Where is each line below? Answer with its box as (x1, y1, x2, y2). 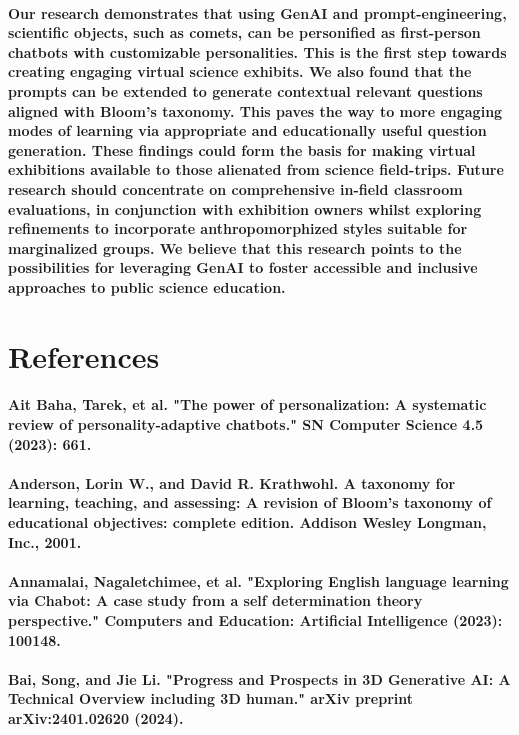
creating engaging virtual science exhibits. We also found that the (8, 61, 472, 82)
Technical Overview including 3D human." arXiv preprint (8, 688, 414, 709)
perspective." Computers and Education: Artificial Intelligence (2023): (8, 610, 503, 630)
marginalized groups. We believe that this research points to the (8, 237, 462, 258)
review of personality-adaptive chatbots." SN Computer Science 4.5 (8, 414, 484, 435)
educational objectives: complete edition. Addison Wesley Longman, (8, 512, 487, 533)
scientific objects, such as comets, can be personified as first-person (8, 22, 481, 43)
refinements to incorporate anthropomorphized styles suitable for (8, 218, 468, 239)
